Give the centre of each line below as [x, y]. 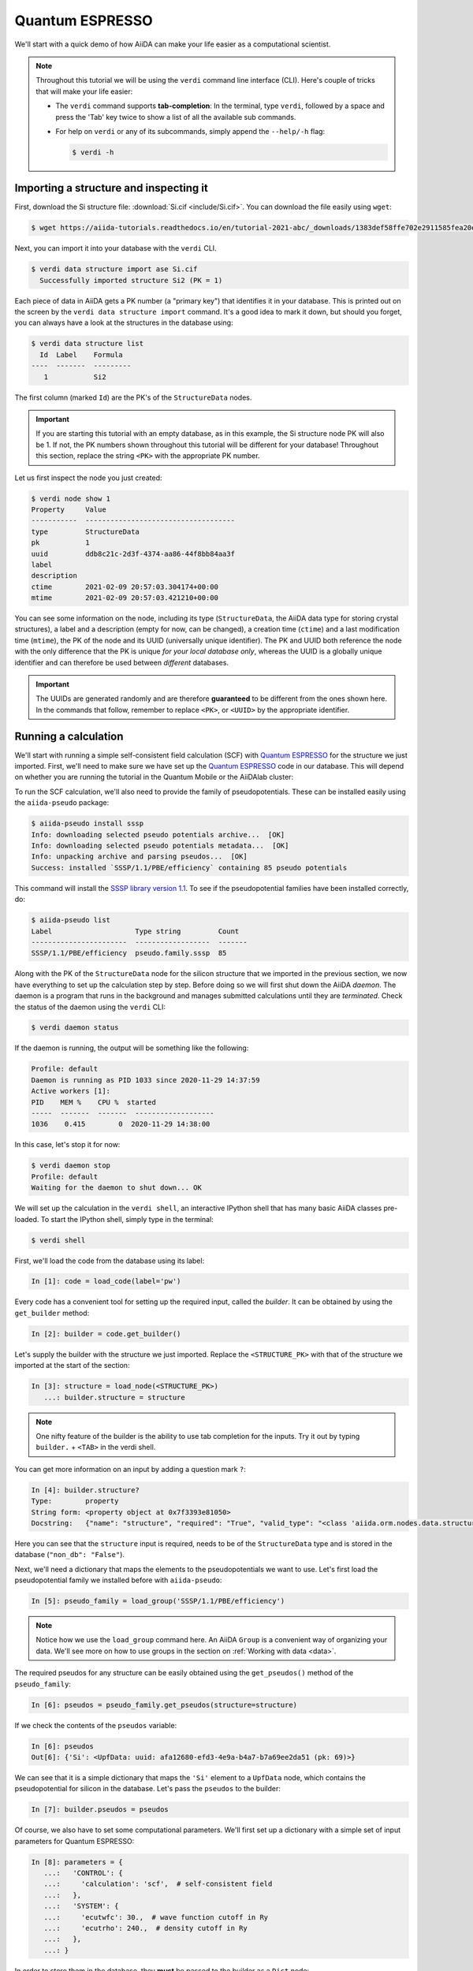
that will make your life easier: [84, 91]
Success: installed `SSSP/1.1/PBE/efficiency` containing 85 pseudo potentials [189, 868]
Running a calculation [69, 736]
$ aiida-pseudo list [71, 920]
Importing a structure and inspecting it [111, 188]
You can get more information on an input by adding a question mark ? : [130, 1469]
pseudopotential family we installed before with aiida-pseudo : [118, 1580]
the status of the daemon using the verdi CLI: [90, 1007]
